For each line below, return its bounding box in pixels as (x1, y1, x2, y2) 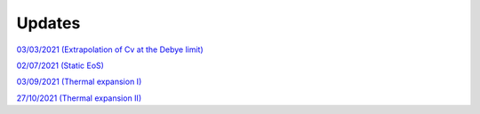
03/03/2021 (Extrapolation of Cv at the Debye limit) (16, 44, 204, 55)
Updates (16, 13, 81, 33)
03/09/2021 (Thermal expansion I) (16, 76, 142, 87)
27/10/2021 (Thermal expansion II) (16, 93, 142, 103)
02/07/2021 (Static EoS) (16, 60, 104, 71)
